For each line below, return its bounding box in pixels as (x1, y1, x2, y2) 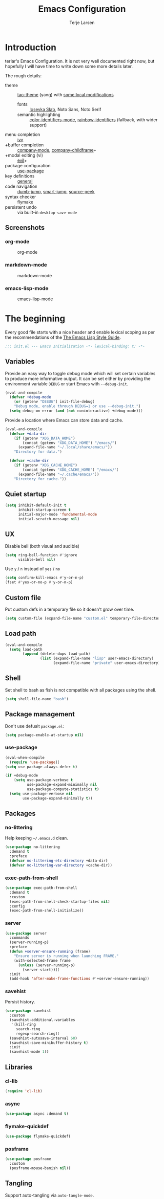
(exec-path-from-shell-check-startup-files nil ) (9, 899, 110, 904)
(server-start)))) (22, 967, 60, 972)
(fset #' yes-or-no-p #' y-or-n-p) (5, 580, 73, 585)
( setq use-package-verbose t (14, 777, 73, 783)
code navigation (5, 183, 38, 189)
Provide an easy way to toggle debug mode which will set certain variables (5, 370, 156, 376)
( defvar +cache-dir (9, 458, 49, 463)
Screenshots (5, 223, 45, 232)
